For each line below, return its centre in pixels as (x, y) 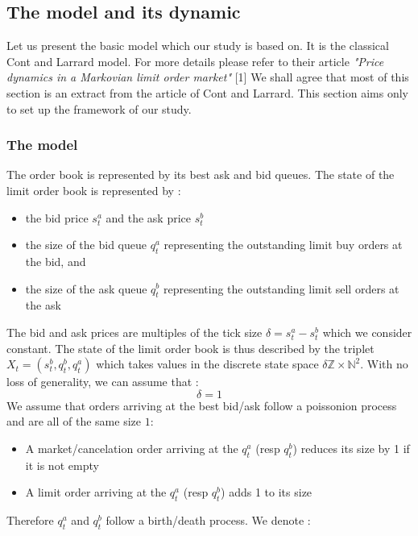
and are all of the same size (74, 421)
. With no (384, 364)
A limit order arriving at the (96, 492)
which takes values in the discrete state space (207, 364)
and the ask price (149, 217)
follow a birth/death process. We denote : (208, 520)
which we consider (367, 332)
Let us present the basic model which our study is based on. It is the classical (198, 46)
